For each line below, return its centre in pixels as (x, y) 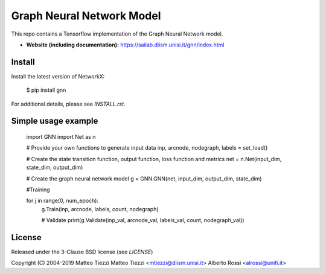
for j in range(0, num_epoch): (62, 201)
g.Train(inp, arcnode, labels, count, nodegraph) (100, 209)
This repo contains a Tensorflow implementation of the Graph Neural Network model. (117, 34)
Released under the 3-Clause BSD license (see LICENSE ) (82, 252)
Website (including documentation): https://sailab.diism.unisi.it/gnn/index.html (125, 45)
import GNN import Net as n (61, 137)
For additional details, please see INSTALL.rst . (69, 104)
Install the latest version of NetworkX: (58, 76)
